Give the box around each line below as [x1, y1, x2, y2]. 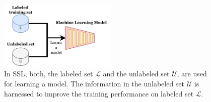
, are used [177, 68, 207, 79]
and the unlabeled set [103, 68, 170, 79]
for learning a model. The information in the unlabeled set [4, 78, 185, 88]
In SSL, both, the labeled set [4, 68, 93, 79]
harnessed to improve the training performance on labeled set [4, 88, 194, 98]
